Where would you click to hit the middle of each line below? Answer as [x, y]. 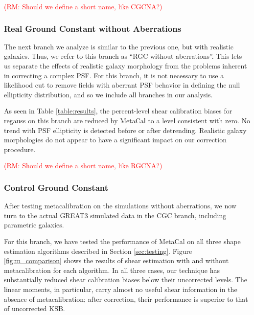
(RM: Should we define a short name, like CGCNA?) [83, 6]
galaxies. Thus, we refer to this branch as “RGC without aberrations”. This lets [123, 56]
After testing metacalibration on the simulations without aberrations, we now [120, 206]
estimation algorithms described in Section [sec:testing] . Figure [98, 251]
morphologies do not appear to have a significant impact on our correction [115, 140]
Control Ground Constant [56, 187]
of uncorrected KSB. [35, 308]
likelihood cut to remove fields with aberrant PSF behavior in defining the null [122, 85]
